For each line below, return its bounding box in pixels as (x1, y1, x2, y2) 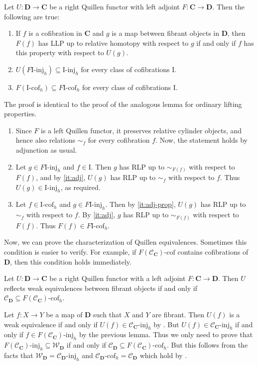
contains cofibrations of (177, 246, 249, 257)
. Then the (212, 1, 245, 11)
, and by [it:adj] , (36, 172, 86, 182)
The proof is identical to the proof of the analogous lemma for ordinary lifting (4, 98, 242, 109)
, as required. (60, 182, 101, 192)
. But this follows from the (166, 340, 248, 350)
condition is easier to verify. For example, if (4, 246, 136, 257)
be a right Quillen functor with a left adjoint (49, 273, 186, 283)
